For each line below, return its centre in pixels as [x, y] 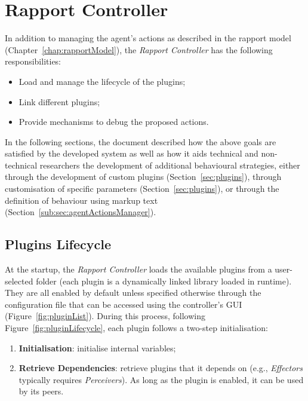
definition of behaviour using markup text [81, 200]
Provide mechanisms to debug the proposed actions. [114, 122]
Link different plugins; [59, 101]
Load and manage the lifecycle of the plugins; [102, 81]
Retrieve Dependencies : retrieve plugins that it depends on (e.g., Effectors [161, 368]
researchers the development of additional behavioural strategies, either [170, 165]
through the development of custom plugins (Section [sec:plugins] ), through [143, 177]
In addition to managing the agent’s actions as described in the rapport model [148, 38]
